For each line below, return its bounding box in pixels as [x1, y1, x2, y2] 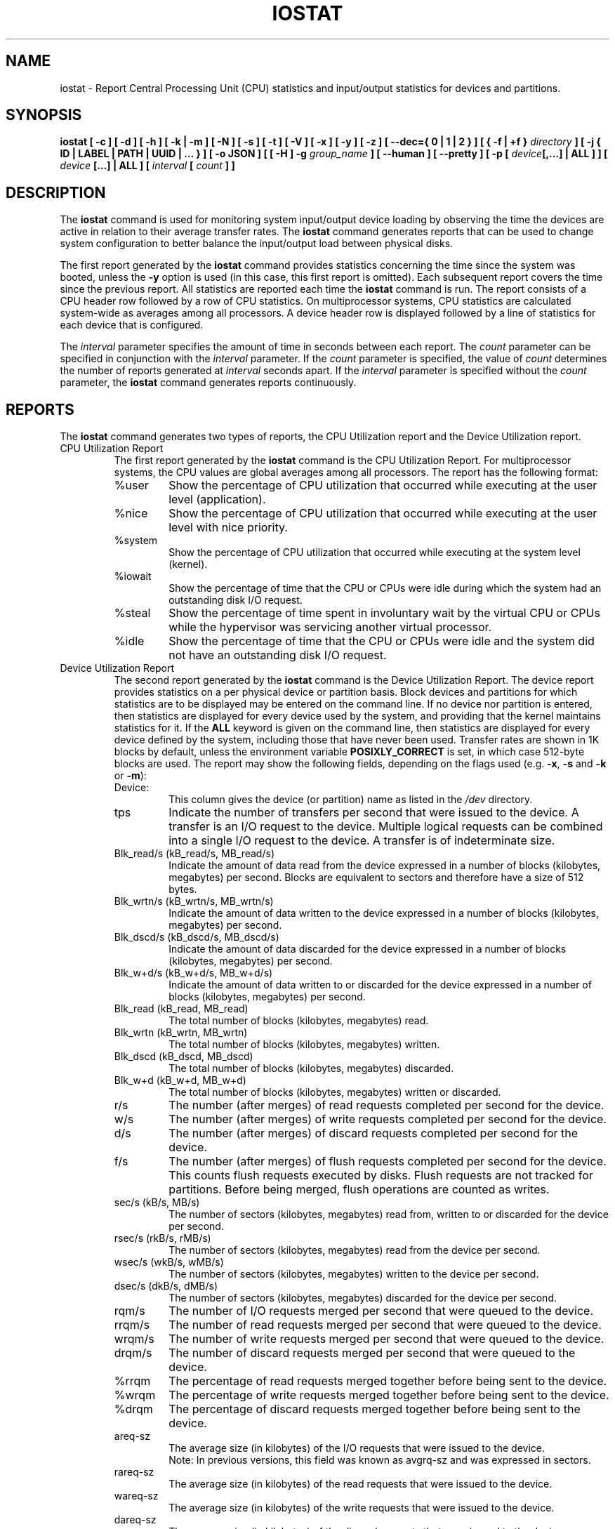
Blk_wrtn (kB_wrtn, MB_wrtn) [114, 1026, 248, 1039]
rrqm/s [114, 1318, 150, 1332]
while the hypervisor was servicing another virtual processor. [168, 620, 492, 635]
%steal [114, 606, 151, 621]
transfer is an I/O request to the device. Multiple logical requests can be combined [168, 819, 603, 834]
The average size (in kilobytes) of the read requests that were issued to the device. [168, 1478, 553, 1490]
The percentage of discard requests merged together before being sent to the [168, 1402, 581, 1417]
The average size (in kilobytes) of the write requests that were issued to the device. [168, 1502, 555, 1514]
